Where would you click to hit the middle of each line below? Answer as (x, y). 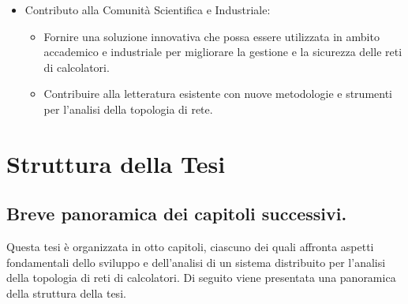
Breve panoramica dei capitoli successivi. (177, 214)
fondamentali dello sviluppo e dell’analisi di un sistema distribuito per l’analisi (196, 262)
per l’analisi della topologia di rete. (128, 109)
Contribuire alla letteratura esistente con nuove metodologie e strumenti (218, 94)
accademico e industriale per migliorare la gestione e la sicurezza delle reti (223, 52)
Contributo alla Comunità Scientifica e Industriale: (148, 9)
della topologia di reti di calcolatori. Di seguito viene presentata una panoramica (201, 278)
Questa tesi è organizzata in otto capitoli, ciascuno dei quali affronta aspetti (190, 247)
